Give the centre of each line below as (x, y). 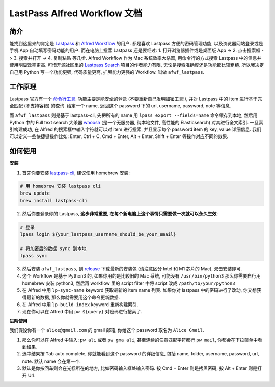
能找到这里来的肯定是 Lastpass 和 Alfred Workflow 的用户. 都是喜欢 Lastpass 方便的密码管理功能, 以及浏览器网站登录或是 (136, 44)
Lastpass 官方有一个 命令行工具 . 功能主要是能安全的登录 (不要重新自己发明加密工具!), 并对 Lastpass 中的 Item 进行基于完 (136, 99)
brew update (35, 193)
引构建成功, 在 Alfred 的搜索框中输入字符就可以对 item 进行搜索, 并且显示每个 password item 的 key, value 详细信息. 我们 (135, 129)
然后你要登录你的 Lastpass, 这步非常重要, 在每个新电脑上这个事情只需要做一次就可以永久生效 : (120, 213)
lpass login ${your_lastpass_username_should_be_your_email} (98, 234)
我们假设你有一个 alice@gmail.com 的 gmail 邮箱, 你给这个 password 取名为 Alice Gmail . (107, 330)
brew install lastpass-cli (54, 200)
